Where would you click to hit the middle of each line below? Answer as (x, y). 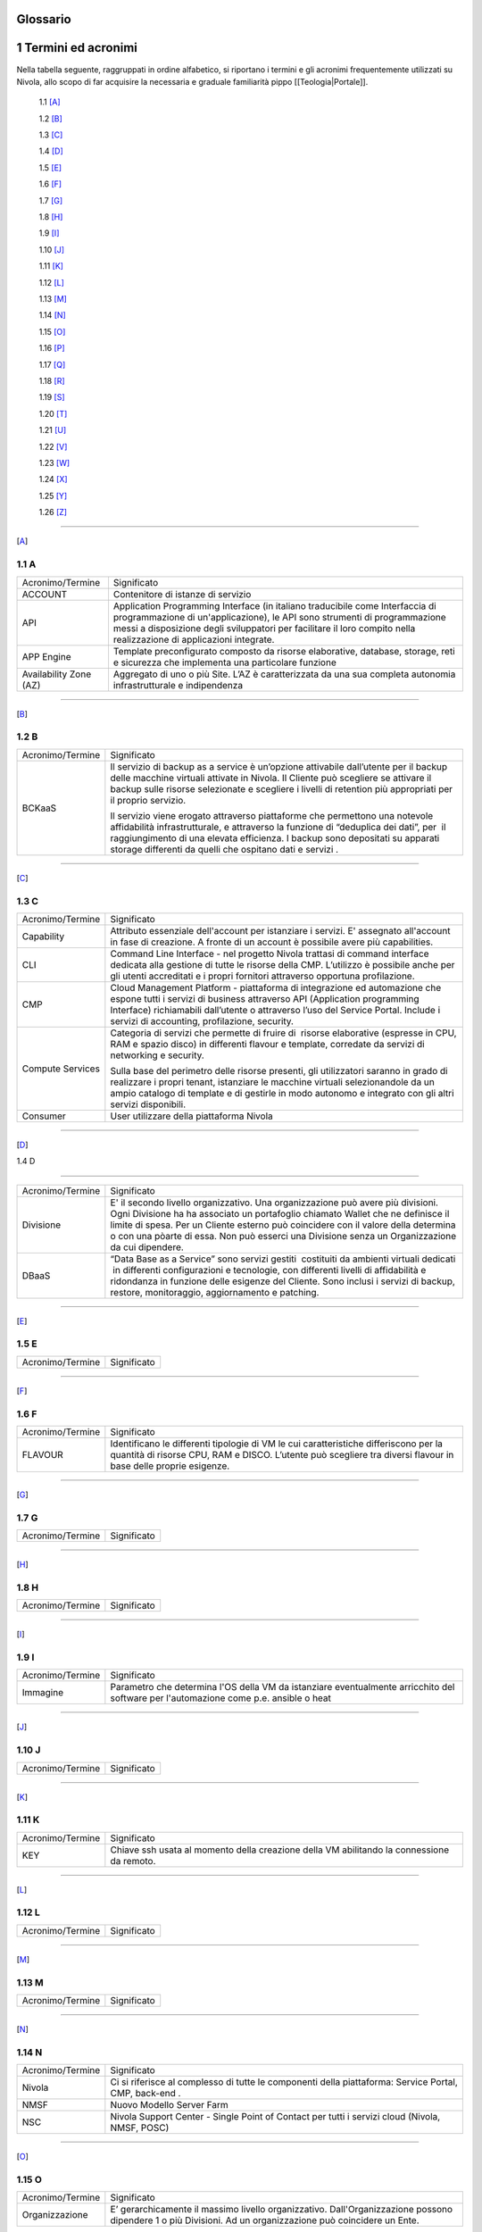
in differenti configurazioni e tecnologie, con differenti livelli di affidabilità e (270, 1270)
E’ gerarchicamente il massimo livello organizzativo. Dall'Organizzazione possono (282, 2210)
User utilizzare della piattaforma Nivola (191, 1116)
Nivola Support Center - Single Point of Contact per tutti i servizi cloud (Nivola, (275, 2117)
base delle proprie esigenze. (170, 1466)
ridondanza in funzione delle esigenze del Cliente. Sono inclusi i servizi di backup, (283, 1281)
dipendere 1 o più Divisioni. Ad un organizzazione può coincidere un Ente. (265, 2220)
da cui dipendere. (147, 1247)
